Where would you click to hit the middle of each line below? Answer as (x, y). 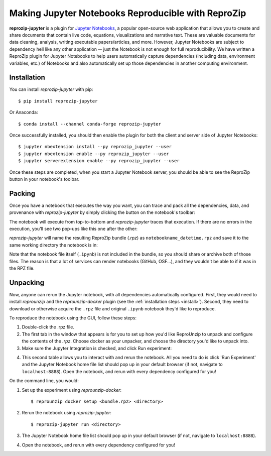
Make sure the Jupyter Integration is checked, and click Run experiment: (97, 348)
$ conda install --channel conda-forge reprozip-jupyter (90, 124)
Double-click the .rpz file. (48, 327)
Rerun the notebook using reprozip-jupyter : (66, 413)
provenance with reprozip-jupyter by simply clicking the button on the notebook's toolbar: (102, 212)
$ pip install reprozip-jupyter (58, 101)
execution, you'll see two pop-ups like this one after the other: (74, 229)
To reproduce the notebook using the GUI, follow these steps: (73, 318)
